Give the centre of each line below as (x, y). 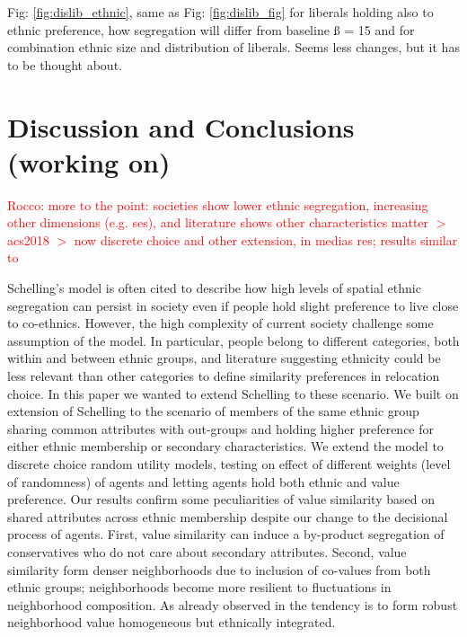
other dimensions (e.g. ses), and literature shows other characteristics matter (218, 222)
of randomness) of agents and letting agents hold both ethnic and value (203, 481)
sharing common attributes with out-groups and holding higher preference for (221, 428)
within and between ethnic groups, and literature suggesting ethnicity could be (224, 358)
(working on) (89, 161)
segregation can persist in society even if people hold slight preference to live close (233, 305)
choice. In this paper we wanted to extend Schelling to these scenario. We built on (233, 393)
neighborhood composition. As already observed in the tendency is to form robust (233, 604)
